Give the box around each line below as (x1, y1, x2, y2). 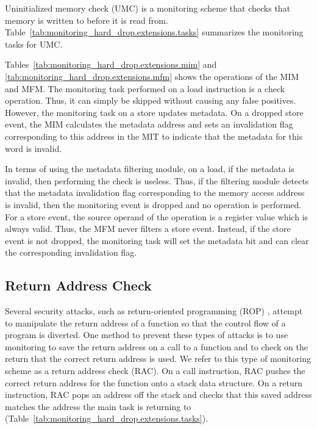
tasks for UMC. (5, 37, 63, 50)
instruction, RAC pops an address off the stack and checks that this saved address (5, 388, 312, 401)
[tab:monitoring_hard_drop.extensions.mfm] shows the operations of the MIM (5, 70, 299, 82)
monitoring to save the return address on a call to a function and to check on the (5, 340, 308, 353)
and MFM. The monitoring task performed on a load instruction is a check (5, 82, 285, 95)
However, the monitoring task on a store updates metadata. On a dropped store (5, 106, 304, 118)
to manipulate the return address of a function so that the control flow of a (5, 316, 286, 329)
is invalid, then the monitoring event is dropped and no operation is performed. (5, 198, 302, 211)
